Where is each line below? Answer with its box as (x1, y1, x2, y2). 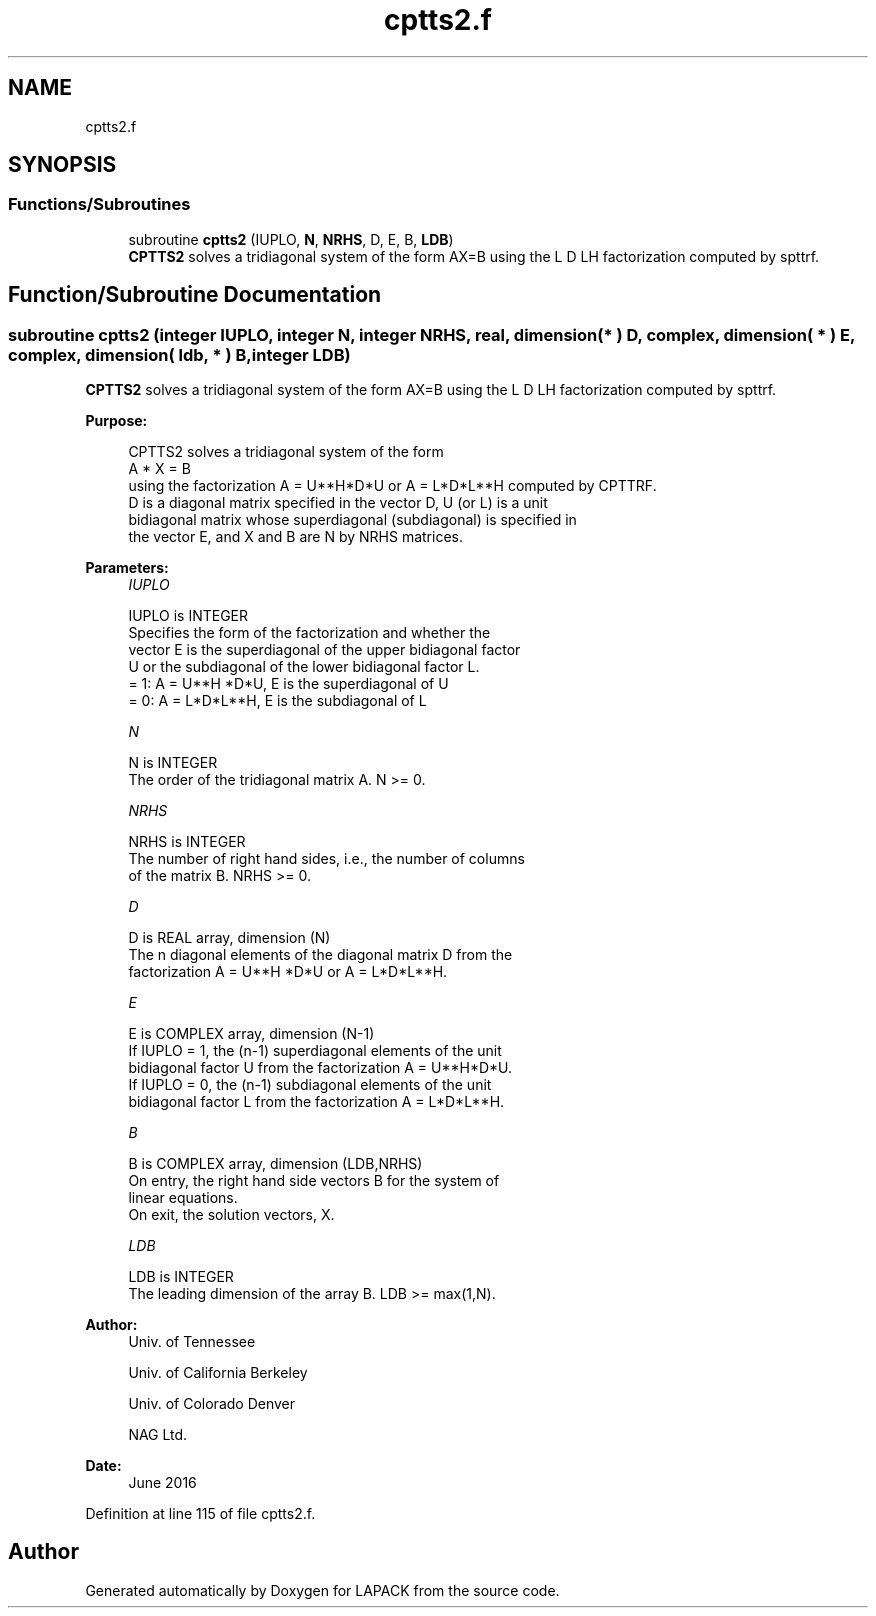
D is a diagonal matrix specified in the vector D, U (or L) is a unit (128, 494, 548, 512)
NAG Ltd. (128, 1426, 188, 1444)
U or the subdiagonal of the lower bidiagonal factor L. (128, 658, 480, 676)
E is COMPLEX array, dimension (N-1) (128, 1025, 375, 1043)
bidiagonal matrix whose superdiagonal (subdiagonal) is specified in (128, 511, 577, 529)
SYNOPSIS (8, 152, 117, 178)
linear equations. (128, 1189, 238, 1207)
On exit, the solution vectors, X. (128, 1206, 335, 1224)
